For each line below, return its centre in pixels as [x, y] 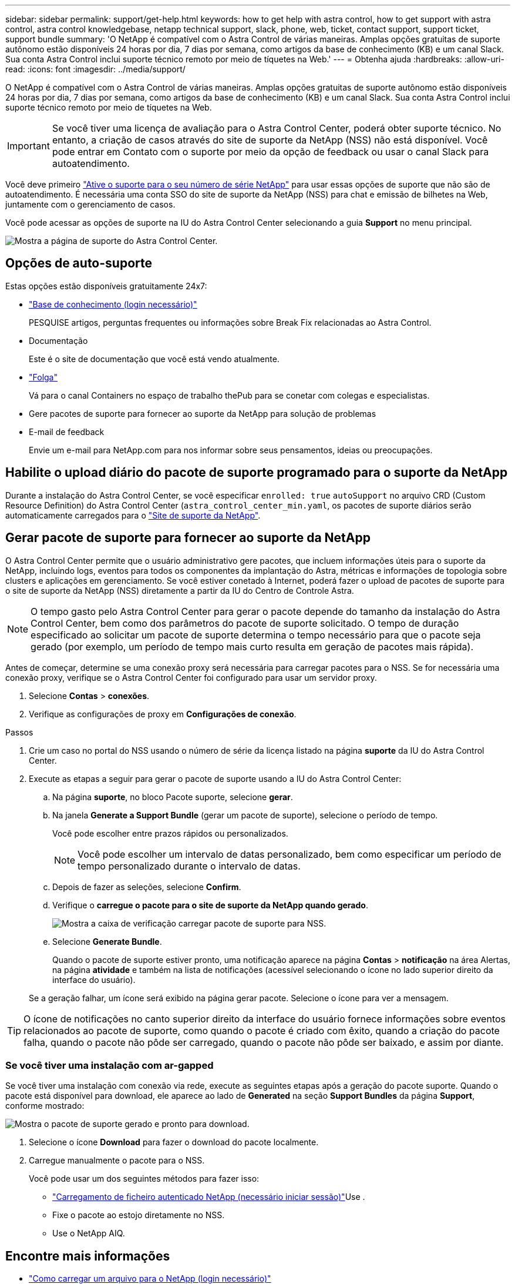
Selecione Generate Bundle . [107, 941]
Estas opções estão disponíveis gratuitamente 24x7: [106, 286]
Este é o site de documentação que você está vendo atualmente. [154, 359]
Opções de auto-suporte [79, 263]
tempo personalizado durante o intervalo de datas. [189, 866]
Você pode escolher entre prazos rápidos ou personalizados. [170, 833]
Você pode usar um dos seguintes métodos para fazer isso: [144, 1179]
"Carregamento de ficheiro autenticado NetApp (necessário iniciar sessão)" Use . [209, 1197]
